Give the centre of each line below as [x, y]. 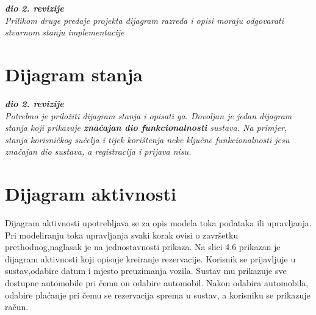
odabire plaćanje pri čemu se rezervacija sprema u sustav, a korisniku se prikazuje [158, 295]
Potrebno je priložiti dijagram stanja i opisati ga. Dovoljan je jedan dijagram [149, 115]
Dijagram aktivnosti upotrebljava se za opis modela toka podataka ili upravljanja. [158, 223]
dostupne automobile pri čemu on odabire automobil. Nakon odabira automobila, [157, 282]
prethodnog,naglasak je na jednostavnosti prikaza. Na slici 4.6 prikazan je [143, 247]
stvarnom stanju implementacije [65, 32]
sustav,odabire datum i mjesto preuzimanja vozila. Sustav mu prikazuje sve [146, 271]
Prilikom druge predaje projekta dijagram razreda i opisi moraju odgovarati [145, 20]
